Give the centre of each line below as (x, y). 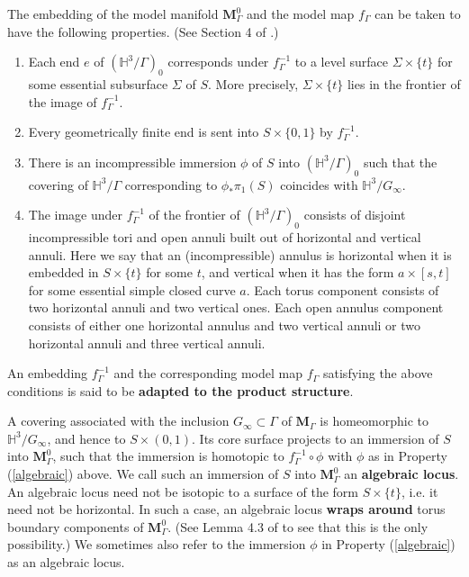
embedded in (63, 272)
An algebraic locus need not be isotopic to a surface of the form (183, 491)
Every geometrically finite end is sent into (144, 132)
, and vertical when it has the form (298, 272)
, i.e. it (419, 491)
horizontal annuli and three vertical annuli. (147, 343)
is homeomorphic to (374, 421)
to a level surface (342, 62)
